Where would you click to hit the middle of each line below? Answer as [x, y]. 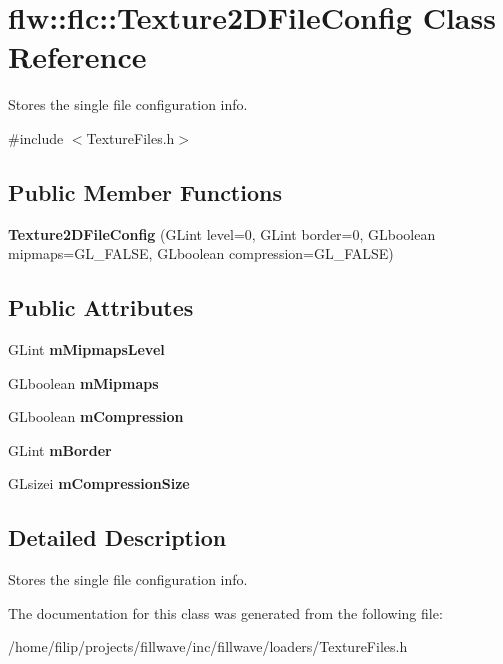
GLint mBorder [60, 449]
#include [36, 137]
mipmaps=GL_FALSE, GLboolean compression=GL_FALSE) [201, 253]
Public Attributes [101, 307]
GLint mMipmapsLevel [86, 349]
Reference [77, 56]
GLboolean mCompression [96, 416]
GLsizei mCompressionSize [99, 483]
